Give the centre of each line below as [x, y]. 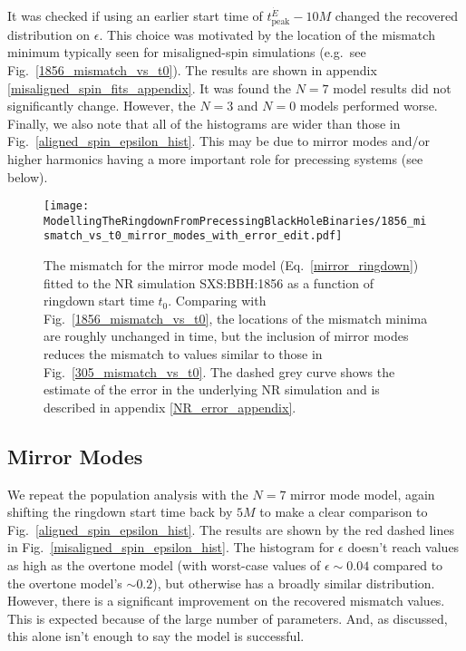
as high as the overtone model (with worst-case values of [164, 565]
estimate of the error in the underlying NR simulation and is [212, 389]
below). [28, 176]
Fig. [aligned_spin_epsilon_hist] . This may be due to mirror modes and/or [218, 141]
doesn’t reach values [403, 547]
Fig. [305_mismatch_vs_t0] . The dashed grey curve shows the [219, 371]
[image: [67, 206]
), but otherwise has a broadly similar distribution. [294, 583]
